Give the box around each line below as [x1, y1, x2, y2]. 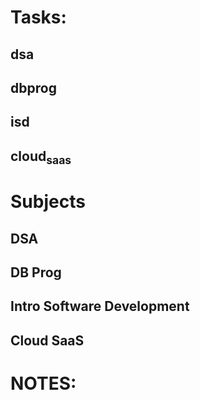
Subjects [10, 191, 86, 213]
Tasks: [10, 6, 67, 29]
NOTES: [10, 372, 77, 395]
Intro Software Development [10, 298, 190, 315]
